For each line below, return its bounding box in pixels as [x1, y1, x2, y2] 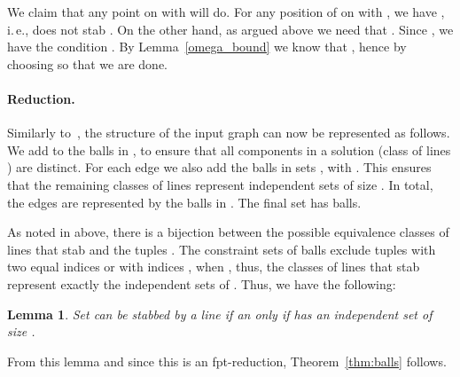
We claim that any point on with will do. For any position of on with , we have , [7, 3, 445, 20]
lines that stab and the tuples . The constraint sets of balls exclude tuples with [7, 240, 436, 258]
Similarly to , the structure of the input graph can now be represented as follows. [7, 123, 450, 142]
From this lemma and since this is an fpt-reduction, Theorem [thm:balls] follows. [7, 351, 447, 370]
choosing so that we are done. [7, 54, 168, 73]
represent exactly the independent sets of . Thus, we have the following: [7, 274, 396, 293]
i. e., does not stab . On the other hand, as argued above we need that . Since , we [7, 20, 454, 38]
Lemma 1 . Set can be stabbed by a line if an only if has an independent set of [7, 304, 433, 323]
